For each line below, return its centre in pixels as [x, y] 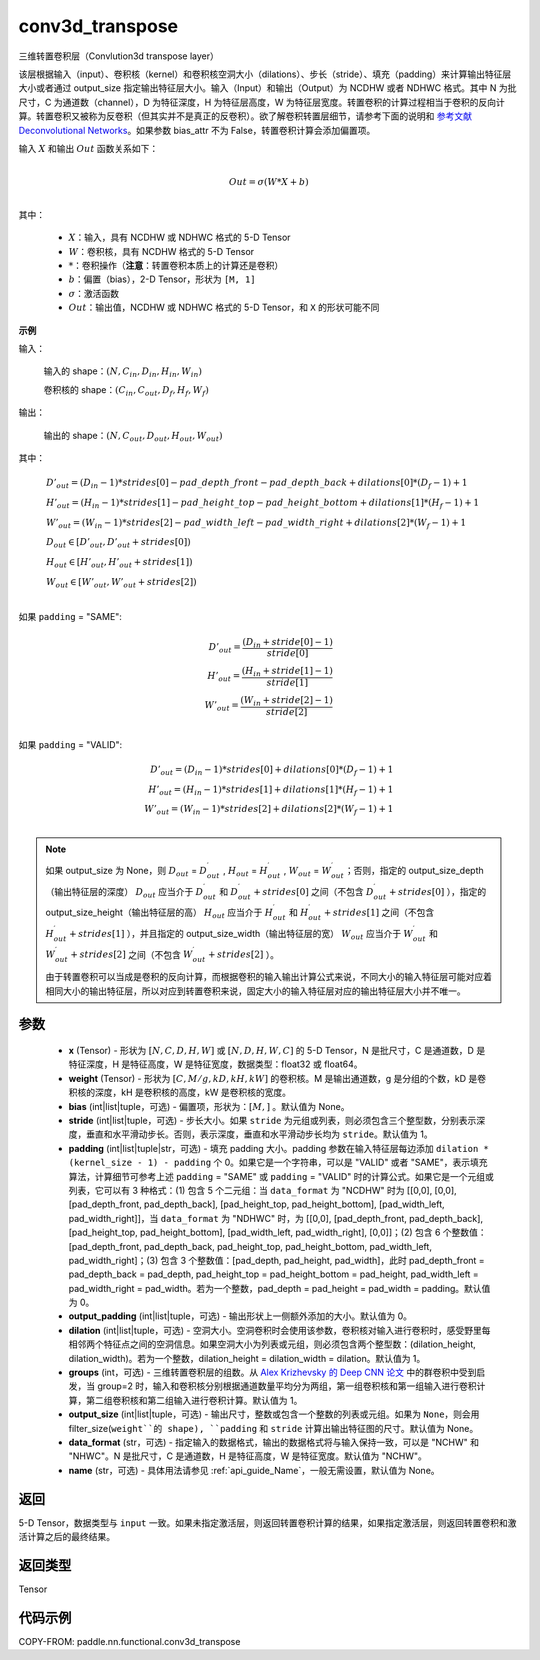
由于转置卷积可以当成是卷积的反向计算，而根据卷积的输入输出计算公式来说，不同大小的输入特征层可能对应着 [268, 977]
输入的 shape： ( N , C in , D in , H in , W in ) [122, 372]
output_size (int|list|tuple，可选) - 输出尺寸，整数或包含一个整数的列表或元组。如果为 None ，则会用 [274, 1414]
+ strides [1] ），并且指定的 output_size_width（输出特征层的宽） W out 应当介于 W [241, 934]
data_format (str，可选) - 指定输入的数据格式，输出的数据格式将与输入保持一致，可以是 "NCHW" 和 [274, 1442]
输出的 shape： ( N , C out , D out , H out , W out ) [133, 436]
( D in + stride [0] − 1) [288, 643]
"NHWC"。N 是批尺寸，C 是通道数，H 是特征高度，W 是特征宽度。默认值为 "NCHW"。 [247, 1456]
